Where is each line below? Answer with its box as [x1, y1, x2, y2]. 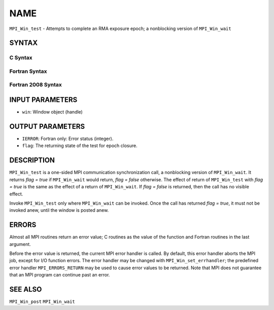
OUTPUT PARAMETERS [9, 122, 85, 131]
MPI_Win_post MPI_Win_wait [9, 299, 76, 305]
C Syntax [9, 54, 32, 61]
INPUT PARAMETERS [9, 96, 78, 104]
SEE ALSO [9, 285, 42, 294]
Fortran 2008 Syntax [9, 81, 62, 89]
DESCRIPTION [9, 156, 55, 165]
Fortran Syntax [9, 68, 47, 75]
